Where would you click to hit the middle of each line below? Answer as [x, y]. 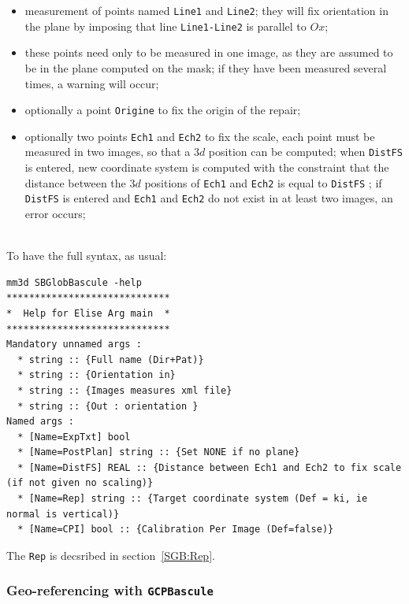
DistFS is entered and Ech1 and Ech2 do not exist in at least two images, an [209, 198]
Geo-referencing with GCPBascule [110, 590]
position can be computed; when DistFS [305, 152]
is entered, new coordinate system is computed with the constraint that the [207, 167]
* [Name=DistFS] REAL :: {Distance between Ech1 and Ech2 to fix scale [210, 467]
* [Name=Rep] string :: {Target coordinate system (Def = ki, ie [193, 499]
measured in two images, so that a [108, 152]
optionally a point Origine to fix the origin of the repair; [163, 110]
